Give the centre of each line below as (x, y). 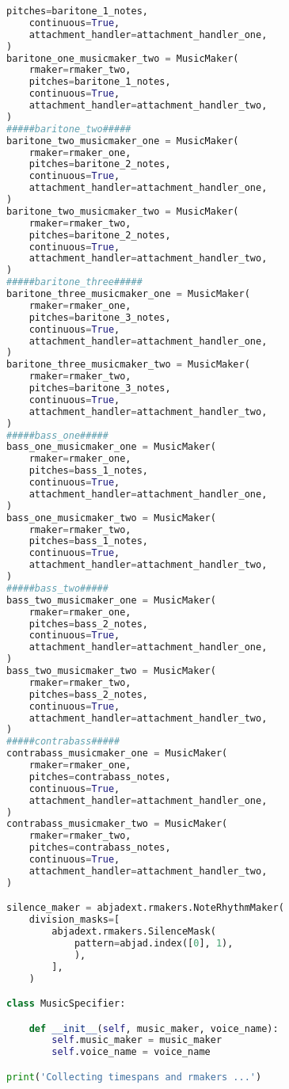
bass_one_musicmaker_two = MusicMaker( (111, 518)
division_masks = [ (74, 920)
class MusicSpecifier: (66, 1004)
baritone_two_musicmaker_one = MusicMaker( (123, 141)
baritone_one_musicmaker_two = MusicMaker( (123, 58)
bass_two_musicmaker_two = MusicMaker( (111, 671)
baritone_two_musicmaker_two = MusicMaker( (123, 211)
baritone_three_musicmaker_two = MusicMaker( (128, 365)
